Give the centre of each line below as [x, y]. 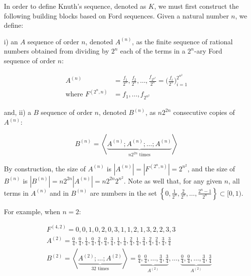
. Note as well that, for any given [173, 180]
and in [59, 193]
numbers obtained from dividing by [57, 51]
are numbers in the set [123, 193]
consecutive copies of [204, 112]
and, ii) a [18, 112]
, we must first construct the [196, 6]
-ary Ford [208, 51]
